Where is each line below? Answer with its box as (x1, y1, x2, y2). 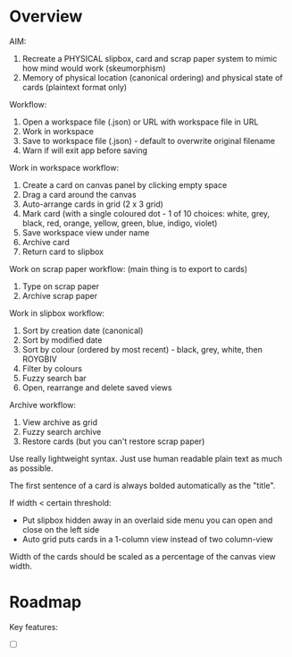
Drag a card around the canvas (21, 189, 137, 200)
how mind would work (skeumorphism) (21, 63, 166, 73)
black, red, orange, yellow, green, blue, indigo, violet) (21, 218, 218, 228)
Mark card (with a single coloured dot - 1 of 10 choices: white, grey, (21, 208, 271, 218)
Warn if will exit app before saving (21, 145, 148, 156)
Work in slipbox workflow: (9, 307, 105, 319)
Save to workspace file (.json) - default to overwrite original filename (21, 135, 275, 146)
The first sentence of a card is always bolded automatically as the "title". (9, 480, 276, 491)
